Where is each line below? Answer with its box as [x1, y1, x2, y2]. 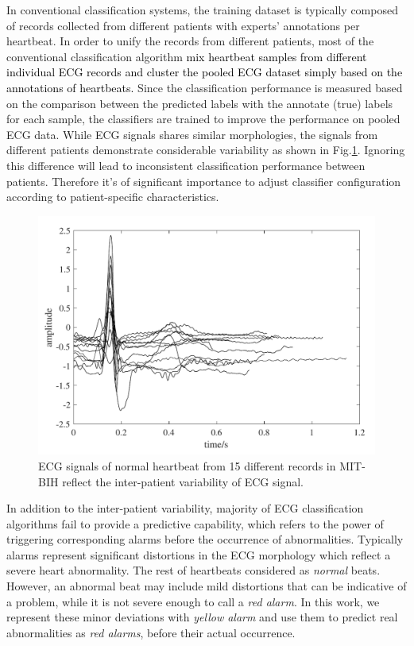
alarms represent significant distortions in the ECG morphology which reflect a [6, 546, 391, 563]
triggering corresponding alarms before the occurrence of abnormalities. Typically [6, 531, 404, 547]
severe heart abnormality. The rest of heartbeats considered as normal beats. [6, 562, 381, 578]
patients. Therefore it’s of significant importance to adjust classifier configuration [6, 172, 401, 189]
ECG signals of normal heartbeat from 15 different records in [38, 457, 336, 474]
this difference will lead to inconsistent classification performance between [6, 157, 366, 173]
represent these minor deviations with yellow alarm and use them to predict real [6, 609, 398, 625]
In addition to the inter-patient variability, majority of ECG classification [6, 500, 364, 516]
